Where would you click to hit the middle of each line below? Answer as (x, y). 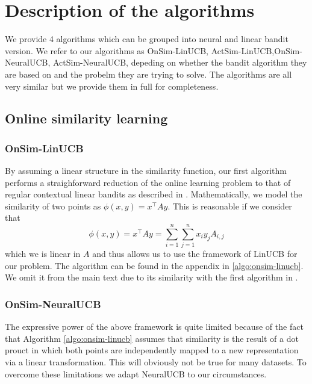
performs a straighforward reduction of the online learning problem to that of (148, 182)
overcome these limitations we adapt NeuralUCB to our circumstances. (136, 373)
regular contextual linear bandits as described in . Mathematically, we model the (154, 194)
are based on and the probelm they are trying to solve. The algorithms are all (148, 74)
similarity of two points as (53, 206)
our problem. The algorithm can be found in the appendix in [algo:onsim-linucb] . (154, 265)
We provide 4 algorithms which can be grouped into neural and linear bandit (147, 39)
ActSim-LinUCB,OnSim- (257, 50)
